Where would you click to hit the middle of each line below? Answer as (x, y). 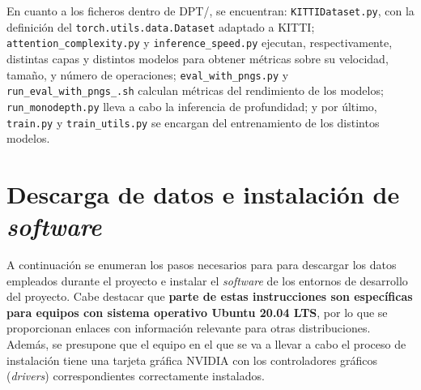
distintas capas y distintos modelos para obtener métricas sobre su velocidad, (198, 58)
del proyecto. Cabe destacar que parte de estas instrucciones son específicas (210, 296)
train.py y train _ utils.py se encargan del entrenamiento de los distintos (193, 122)
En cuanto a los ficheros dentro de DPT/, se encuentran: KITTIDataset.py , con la (210, 11)
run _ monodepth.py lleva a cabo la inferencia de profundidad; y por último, (192, 106)
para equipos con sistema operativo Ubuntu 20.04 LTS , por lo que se (197, 312)
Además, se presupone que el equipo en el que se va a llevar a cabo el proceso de (206, 344)
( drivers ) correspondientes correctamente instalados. (136, 376)
